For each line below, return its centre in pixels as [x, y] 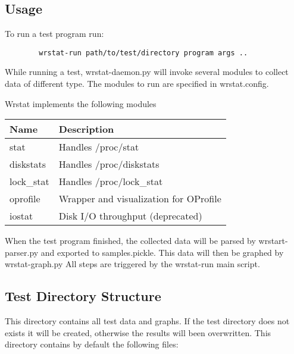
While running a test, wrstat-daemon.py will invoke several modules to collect [147, 72]
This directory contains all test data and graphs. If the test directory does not [147, 321]
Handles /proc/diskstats [109, 164]
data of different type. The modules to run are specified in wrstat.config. [137, 84]
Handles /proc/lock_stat [111, 181]
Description [86, 129]
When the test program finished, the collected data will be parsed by [130, 241]
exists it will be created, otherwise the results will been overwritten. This [138, 332]
